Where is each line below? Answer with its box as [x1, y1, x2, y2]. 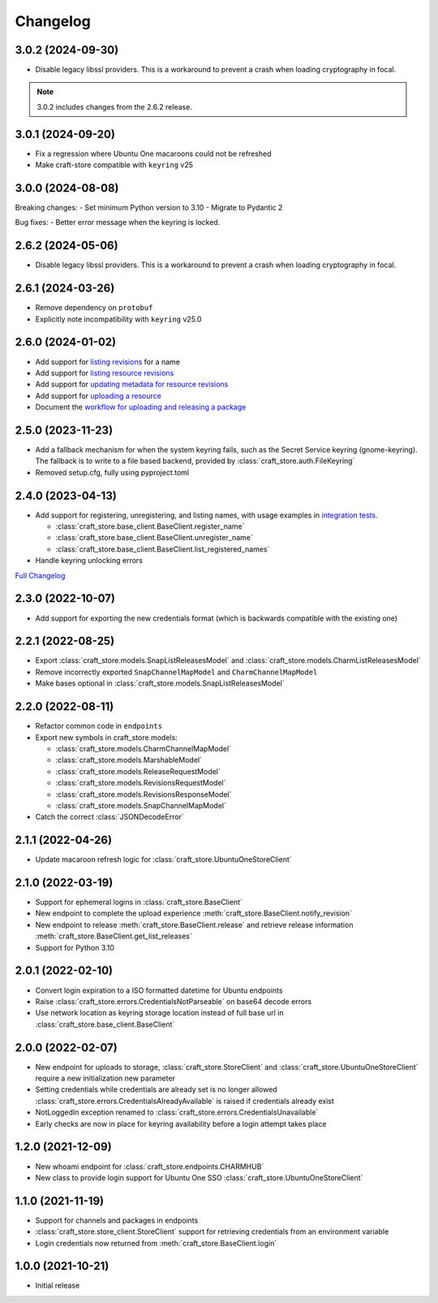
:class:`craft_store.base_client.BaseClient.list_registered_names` [55, 544, 270, 554]
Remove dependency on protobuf [35, 303, 153, 313]
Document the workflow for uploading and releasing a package [35, 402, 247, 412]
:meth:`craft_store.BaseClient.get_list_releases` [35, 931, 192, 942]
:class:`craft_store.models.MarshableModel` [55, 755, 203, 765]
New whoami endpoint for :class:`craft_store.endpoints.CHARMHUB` [35, 1162, 264, 1171]
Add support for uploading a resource [35, 391, 161, 400]
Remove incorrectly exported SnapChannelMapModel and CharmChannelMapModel [35, 667, 318, 677]
